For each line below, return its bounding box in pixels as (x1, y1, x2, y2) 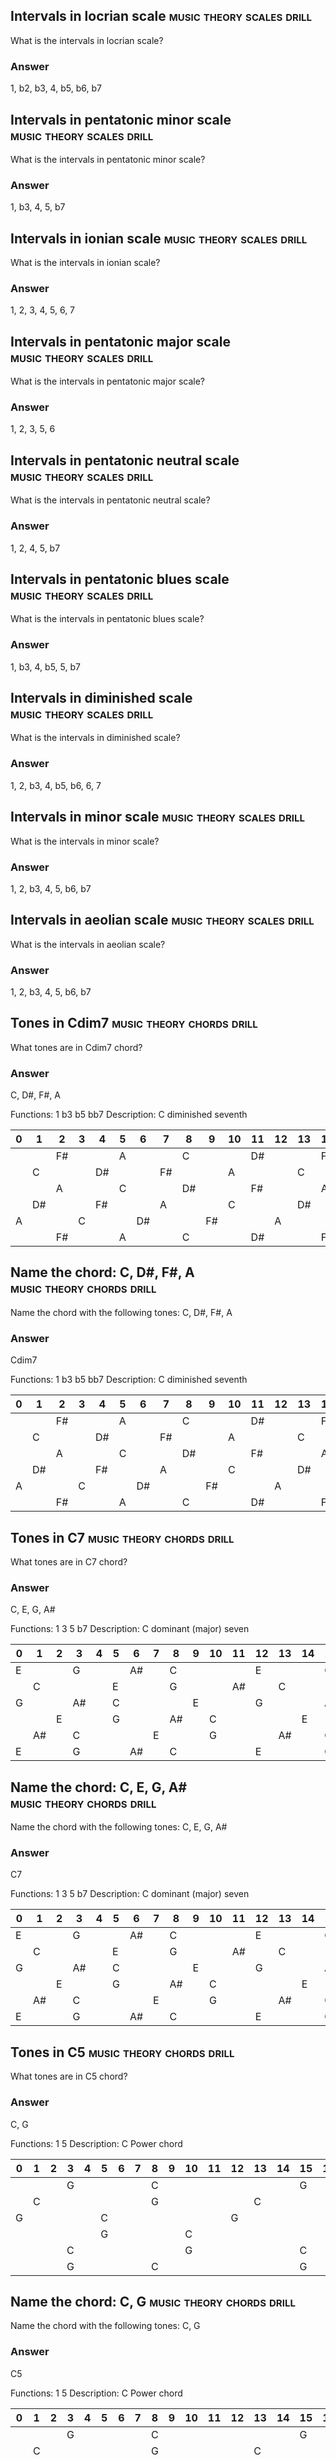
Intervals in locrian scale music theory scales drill (10, 8, 313, 25)
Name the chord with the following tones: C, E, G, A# (10, 1821, 228, 1833)
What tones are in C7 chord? (10, 1556, 128, 1568)
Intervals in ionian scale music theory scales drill (10, 230, 308, 247)
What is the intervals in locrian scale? (10, 34, 164, 46)
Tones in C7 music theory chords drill (10, 1529, 235, 1546)
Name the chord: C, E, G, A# (10, 1779, 188, 1796)
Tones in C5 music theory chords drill (10, 2044, 235, 2061)
